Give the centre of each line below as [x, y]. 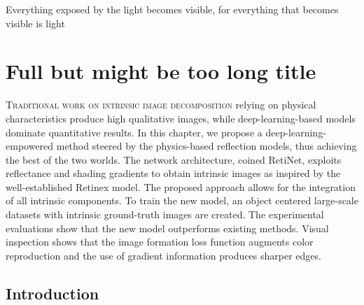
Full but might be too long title [161, 71]
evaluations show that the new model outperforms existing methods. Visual [167, 228]
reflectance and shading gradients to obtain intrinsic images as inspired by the [173, 173]
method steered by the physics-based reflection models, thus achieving [206, 146]
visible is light [35, 23]
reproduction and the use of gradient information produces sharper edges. [163, 255]
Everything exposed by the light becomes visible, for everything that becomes [172, 9]
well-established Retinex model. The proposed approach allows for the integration [181, 186]
